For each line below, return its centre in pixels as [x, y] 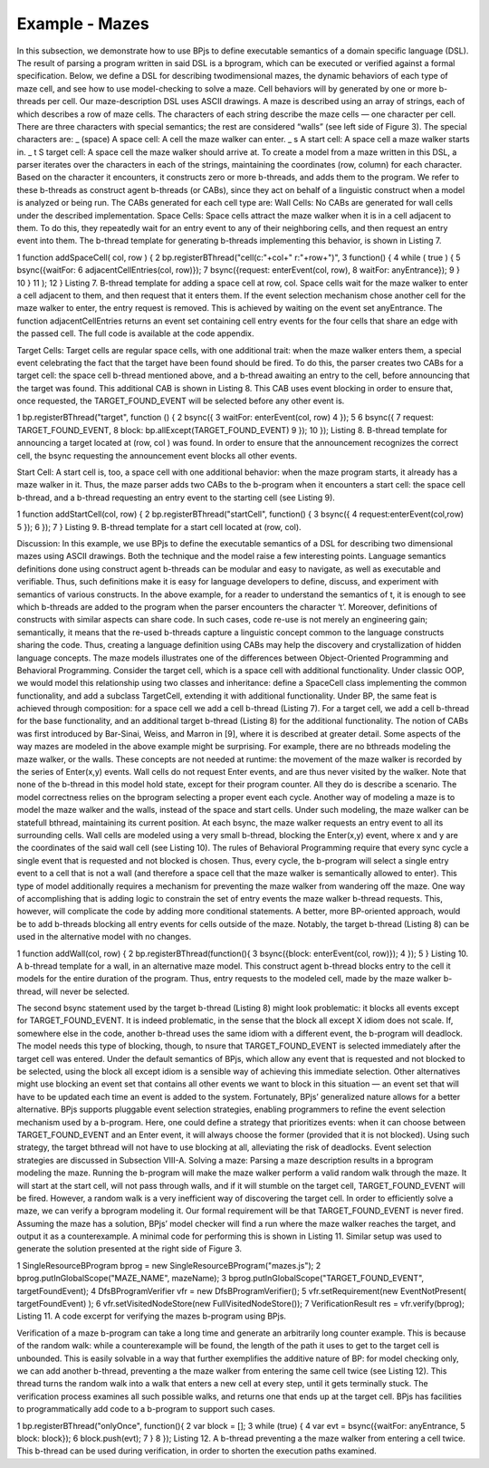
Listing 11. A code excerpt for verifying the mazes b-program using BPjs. [152, 1316]
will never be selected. [88, 991]
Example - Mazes [83, 24]
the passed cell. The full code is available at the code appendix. [135, 333]
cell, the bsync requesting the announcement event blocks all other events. [157, 455]
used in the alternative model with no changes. [104, 937]
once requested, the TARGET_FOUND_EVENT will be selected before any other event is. [181, 401]
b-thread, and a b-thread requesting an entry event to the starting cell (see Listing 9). [176, 497]
